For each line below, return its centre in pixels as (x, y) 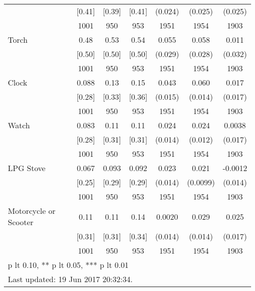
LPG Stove (27, 168)
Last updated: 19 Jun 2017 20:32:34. (70, 279)
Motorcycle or (32, 211)
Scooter (21, 222)
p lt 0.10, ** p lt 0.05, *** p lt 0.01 (68, 265)
